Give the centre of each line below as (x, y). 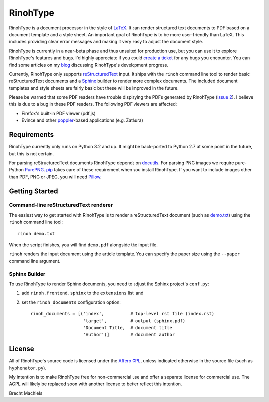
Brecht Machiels (26, 393)
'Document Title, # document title (128, 327)
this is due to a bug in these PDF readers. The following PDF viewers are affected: (93, 104)
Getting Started (34, 191)
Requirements (32, 135)
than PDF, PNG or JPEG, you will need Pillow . (55, 177)
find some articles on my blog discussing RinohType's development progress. (89, 65)
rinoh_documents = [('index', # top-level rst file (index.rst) (123, 314)
